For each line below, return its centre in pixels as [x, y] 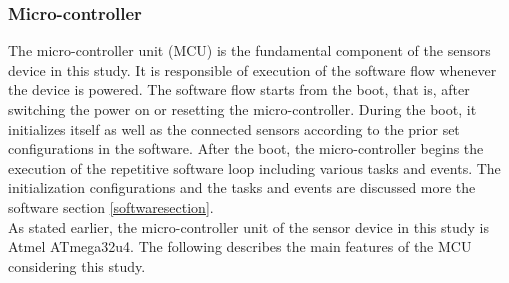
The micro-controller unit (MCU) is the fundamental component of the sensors [249, 50]
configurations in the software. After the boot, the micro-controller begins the [246, 148]
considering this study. [77, 265]
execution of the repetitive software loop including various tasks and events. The [254, 167]
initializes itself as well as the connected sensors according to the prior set [234, 128]
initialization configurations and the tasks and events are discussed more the [242, 187]
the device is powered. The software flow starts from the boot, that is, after [239, 89]
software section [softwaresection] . [111, 206]
